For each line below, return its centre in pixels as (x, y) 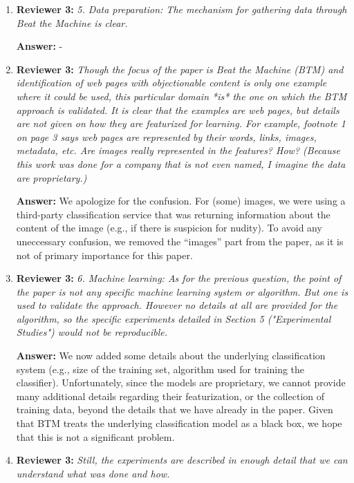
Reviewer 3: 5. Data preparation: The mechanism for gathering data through (181, 9)
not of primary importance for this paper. (104, 255)
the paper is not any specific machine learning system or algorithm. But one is (182, 291)
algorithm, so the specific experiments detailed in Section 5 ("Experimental (174, 318)
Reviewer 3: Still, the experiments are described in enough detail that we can (182, 460)
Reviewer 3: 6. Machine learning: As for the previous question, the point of (179, 278)
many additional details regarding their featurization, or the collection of (170, 396)
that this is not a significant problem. (95, 436)
